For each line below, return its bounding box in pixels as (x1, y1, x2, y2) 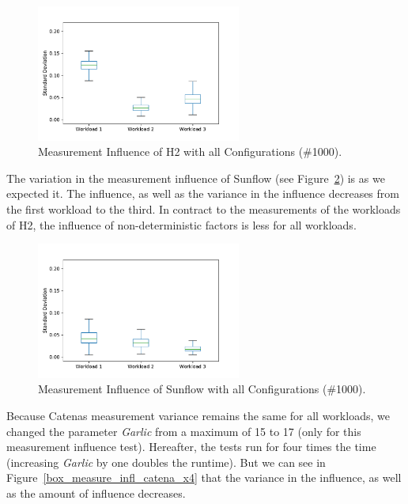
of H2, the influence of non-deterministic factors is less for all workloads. (6, 216, 357, 233)
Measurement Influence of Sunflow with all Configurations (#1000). (38, 381, 366, 397)
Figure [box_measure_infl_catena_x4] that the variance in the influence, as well (6, 469, 402, 486)
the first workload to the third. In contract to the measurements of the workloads (6, 200, 401, 217)
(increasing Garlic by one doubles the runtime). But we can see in (6, 453, 326, 470)
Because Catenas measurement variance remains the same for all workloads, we (6, 407, 390, 423)
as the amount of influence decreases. (6, 484, 186, 501)
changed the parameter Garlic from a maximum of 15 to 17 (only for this (6, 423, 361, 439)
